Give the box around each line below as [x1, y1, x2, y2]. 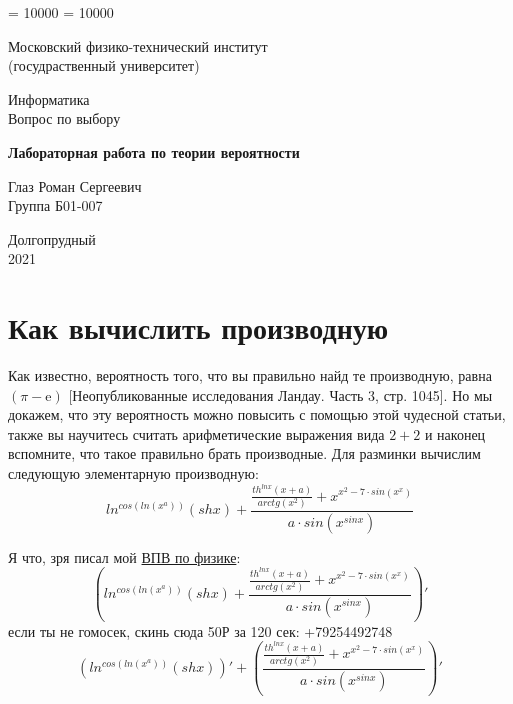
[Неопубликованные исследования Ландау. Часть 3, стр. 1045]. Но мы [68, 384, 493, 405]
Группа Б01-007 [8, 195, 103, 216]
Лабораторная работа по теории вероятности [8, 141, 300, 162]
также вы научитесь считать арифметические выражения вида [8, 423, 385, 444]
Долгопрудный [8, 228, 96, 249]
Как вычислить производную [8, 307, 389, 348]
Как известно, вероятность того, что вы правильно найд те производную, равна [8, 365, 492, 386]
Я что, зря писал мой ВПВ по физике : [8, 546, 241, 567]
